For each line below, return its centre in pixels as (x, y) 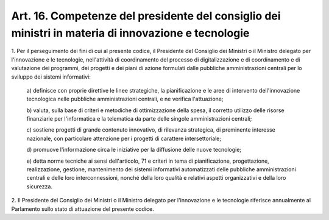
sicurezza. (40, 186)
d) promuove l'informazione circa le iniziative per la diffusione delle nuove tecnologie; (134, 150)
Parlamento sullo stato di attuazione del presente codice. (83, 209)
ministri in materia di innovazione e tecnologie (130, 33)
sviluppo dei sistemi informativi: (51, 77)
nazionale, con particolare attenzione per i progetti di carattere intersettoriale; (124, 138)
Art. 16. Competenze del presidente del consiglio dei (146, 16)
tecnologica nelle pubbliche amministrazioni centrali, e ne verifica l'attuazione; (125, 99)
